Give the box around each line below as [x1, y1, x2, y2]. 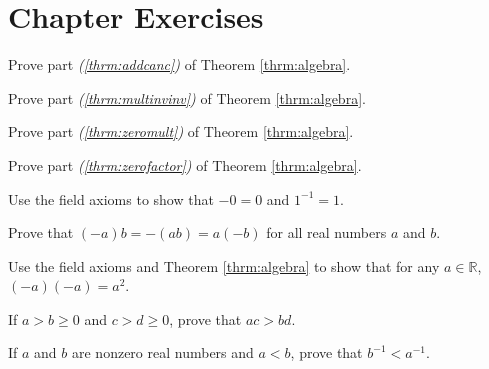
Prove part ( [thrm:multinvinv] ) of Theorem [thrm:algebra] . [8, 87, 366, 108]
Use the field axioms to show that [8, 188, 214, 209]
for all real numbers [266, 222, 387, 243]
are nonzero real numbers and [71, 342, 254, 363]
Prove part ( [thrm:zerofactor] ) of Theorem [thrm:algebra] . [8, 154, 362, 175]
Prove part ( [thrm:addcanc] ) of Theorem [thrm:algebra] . [8, 54, 351, 75]
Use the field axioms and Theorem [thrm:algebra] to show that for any [8, 255, 440, 276]
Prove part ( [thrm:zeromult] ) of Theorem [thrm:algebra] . [8, 121, 354, 142]
